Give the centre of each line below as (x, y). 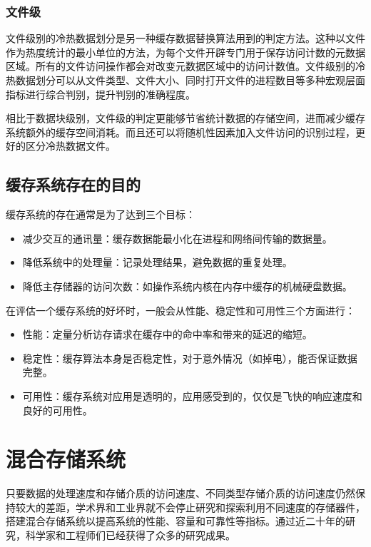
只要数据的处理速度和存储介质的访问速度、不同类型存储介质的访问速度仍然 (181, 493)
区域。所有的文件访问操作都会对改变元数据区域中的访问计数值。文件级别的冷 (185, 66)
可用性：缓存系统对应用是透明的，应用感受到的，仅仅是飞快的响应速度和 (192, 395)
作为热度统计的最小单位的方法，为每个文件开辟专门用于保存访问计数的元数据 (185, 52)
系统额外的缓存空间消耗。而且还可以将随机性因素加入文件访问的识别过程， (181, 132)
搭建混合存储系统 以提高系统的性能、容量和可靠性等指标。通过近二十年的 (176, 521)
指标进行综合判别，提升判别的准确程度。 (101, 94)
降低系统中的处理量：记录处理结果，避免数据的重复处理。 (157, 262)
